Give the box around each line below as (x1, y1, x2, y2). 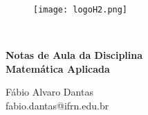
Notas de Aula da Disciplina (6, 48, 143, 62)
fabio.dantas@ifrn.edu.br (6, 98, 109, 113)
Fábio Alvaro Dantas (6, 85, 93, 99)
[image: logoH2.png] (33, 5, 128, 15)
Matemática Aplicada (6, 61, 110, 76)
